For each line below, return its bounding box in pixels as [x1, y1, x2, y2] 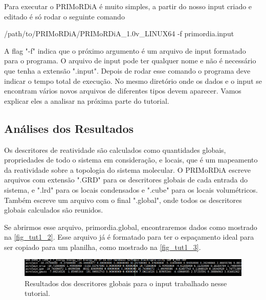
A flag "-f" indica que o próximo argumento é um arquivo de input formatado [4, 45, 246, 56]
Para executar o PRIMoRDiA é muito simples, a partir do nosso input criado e [4, 1, 252, 11]
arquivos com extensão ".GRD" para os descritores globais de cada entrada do [4, 174, 248, 185]
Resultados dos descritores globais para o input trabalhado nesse [25, 278, 227, 288]
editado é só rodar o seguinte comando [4, 11, 125, 21]
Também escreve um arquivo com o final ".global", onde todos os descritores [4, 194, 242, 205]
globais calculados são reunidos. [4, 204, 103, 215]
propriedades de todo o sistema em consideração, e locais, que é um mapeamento [4, 154, 258, 165]
